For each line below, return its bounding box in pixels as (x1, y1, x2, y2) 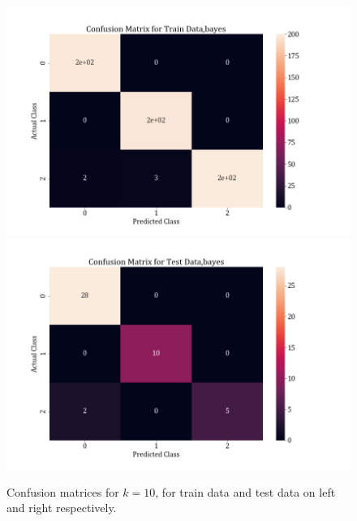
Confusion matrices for (6, 483, 119, 500)
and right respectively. (6, 499, 117, 516)
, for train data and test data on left (155, 483, 336, 500)
